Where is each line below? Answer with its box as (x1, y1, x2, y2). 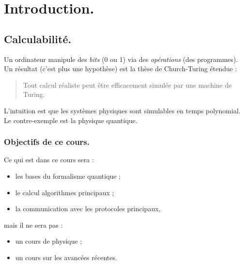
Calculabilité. (4, 31, 72, 46)
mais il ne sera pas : (4, 219, 63, 230)
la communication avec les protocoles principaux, (15, 203, 161, 214)
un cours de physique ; (15, 236, 82, 246)
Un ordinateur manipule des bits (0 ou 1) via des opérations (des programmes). (4, 54, 238, 64)
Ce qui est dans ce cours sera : (4, 155, 94, 165)
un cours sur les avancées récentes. (15, 252, 117, 262)
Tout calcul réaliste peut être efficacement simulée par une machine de (23, 79, 232, 90)
